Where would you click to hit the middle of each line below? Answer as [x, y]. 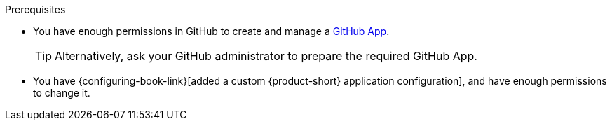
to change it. [62, 93]
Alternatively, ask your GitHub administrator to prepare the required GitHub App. [266, 56]
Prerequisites [35, 9]
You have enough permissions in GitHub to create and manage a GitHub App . [211, 31]
